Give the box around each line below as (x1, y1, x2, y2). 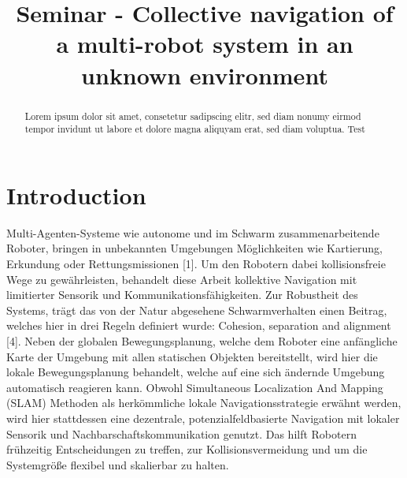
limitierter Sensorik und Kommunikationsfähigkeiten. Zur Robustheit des (6, 286, 358, 303)
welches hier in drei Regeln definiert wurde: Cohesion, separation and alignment (6, 317, 391, 334)
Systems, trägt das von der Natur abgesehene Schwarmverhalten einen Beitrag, (6, 301, 387, 318)
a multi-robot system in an (56, 28, 353, 60)
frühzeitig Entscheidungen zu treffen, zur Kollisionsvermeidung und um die (6, 441, 368, 457)
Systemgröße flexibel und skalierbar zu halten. (6, 456, 229, 472)
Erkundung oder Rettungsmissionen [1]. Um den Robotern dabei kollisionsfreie (6, 255, 386, 271)
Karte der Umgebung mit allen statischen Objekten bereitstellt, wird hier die (6, 348, 378, 364)
